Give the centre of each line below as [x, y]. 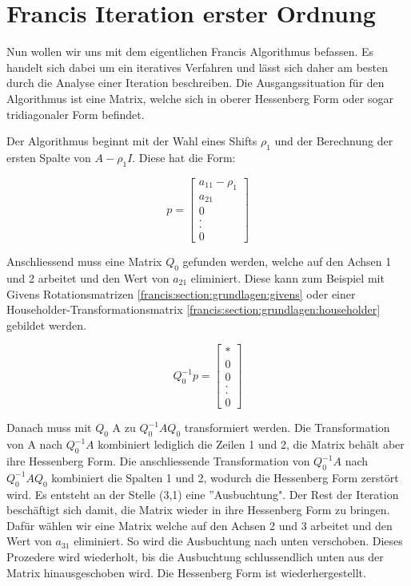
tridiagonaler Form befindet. [76, 114]
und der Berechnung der [334, 141]
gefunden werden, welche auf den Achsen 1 [287, 261]
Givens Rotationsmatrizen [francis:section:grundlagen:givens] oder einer [181, 293]
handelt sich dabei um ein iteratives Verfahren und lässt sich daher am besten [198, 67]
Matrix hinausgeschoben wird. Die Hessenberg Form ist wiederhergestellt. [186, 572]
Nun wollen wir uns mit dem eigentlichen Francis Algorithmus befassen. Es [190, 51]
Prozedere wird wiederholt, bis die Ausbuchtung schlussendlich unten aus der [195, 557]
